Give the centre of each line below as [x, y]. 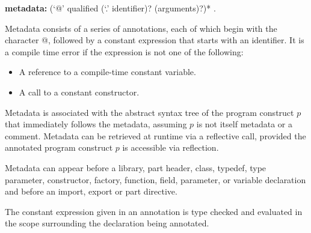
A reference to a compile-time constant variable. [107, 72]
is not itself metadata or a [244, 124]
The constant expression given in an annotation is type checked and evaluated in [154, 211]
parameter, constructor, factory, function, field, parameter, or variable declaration [155, 179]
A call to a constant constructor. [79, 92]
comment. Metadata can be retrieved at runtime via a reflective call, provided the [155, 135]
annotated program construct [59, 147]
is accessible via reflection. [171, 147]
